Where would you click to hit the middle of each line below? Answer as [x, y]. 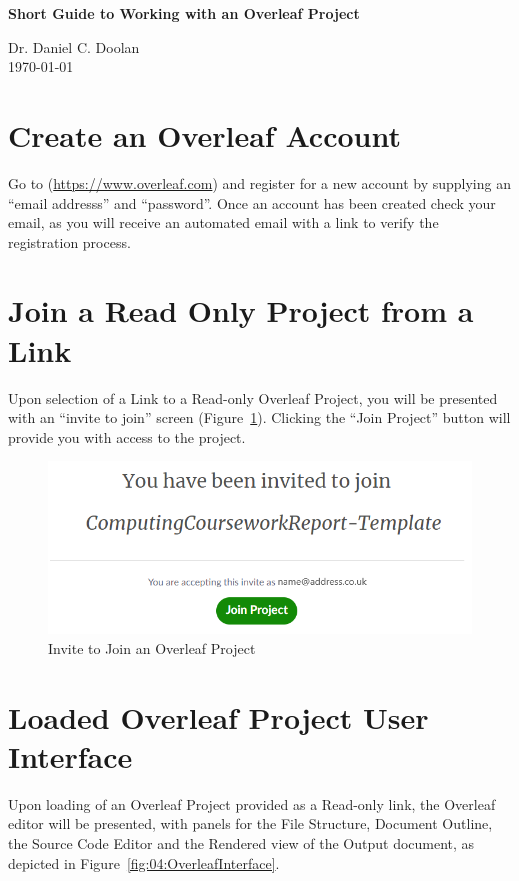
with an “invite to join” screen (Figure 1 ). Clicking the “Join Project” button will [259, 417]
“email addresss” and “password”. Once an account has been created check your [252, 202]
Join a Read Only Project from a [241, 310]
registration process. [69, 241]
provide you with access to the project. [127, 436]
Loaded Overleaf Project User [218, 716]
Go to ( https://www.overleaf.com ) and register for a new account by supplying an [259, 182]
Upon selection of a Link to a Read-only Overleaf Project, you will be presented [253, 397]
